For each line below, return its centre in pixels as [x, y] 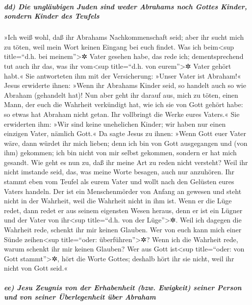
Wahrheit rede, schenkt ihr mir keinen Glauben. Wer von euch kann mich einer [123, 230]
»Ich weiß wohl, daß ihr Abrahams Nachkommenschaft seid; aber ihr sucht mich [124, 37]
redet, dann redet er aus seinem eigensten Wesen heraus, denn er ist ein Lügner [123, 210]
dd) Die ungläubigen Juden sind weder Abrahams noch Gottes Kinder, [126, 6]
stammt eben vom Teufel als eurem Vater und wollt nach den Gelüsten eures [119, 181]
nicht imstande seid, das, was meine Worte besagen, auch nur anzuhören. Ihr [119, 172]
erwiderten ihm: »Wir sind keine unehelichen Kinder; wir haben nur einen [115, 124]
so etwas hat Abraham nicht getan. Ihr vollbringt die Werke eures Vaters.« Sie [122, 114]
